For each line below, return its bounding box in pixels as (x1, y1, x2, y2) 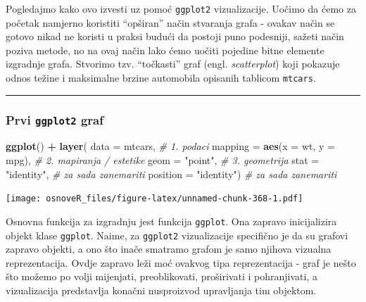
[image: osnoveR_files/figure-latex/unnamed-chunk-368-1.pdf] (6, 194, 303, 204)
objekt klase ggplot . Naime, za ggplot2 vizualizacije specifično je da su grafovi (6, 227, 348, 242)
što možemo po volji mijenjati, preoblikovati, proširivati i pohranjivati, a (6, 269, 317, 284)
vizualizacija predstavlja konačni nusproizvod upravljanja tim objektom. (6, 283, 317, 297)
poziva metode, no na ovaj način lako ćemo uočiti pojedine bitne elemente (6, 42, 324, 57)
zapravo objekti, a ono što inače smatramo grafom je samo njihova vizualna (6, 241, 332, 256)
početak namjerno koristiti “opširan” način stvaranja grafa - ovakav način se (6, 15, 335, 30)
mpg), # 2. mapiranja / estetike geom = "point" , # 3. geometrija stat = (6, 153, 320, 168)
